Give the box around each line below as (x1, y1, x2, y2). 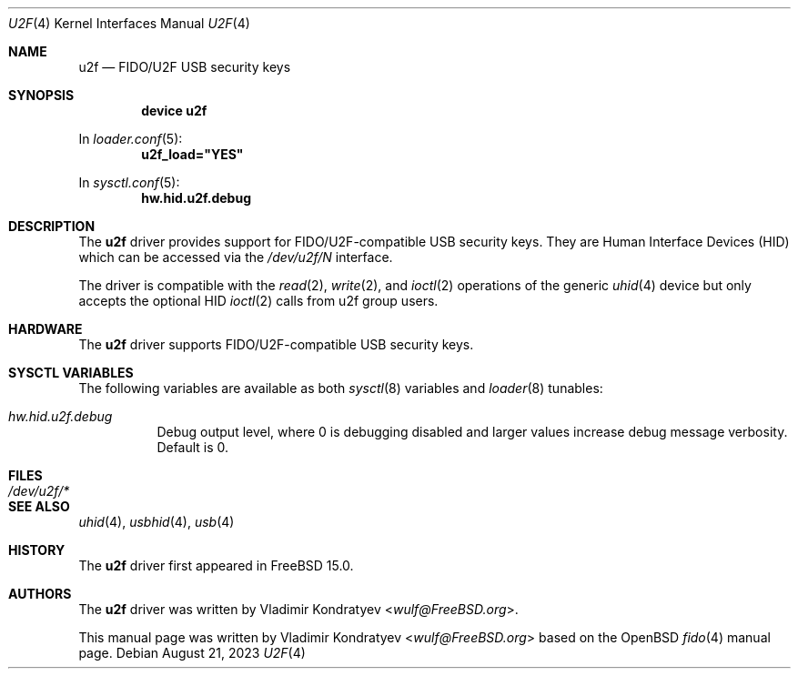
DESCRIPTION (8, 218, 96, 234)
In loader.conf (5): (78, 131, 183, 146)
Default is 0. (157, 439, 229, 455)
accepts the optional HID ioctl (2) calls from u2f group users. (78, 293, 439, 308)
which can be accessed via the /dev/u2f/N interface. (78, 249, 393, 265)
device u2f (141, 103, 207, 118)
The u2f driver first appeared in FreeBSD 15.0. (78, 558, 354, 573)
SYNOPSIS (8, 87, 75, 103)
